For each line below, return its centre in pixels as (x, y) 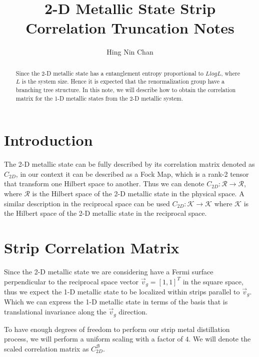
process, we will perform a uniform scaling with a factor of (93, 339)
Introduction (48, 140)
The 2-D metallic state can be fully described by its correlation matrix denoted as (129, 164)
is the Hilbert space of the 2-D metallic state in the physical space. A (138, 194)
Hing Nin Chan (130, 52)
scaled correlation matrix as (46, 348)
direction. (133, 312)
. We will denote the (220, 339)
